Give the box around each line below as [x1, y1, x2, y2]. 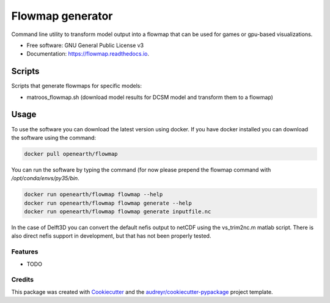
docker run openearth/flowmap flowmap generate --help [24, 199, 192, 206]
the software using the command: [11, 134, 97, 141]
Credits [11, 276, 34, 284]
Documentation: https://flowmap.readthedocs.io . [26, 50, 150, 57]
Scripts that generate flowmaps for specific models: [11, 82, 142, 90]
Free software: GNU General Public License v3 [26, 42, 144, 49]
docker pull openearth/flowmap [24, 150, 119, 157]
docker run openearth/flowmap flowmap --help [24, 191, 163, 198]
